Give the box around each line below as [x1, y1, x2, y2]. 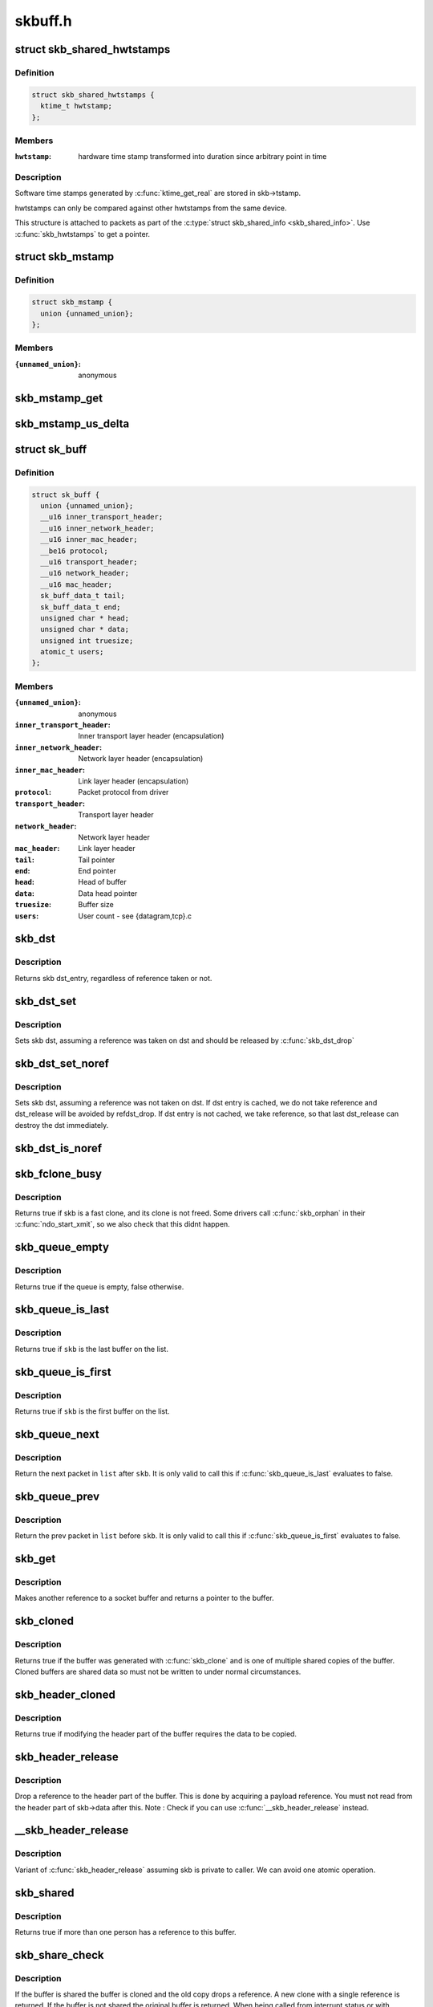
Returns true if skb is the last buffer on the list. [14, 1344, 168, 1354]
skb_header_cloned [14, 1687, 115, 1701]
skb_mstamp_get [14, 391, 103, 405]
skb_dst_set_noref [14, 1056, 110, 1070]
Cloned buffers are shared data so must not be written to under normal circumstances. [14, 1667, 301, 1676]
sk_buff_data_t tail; [40, 591, 126, 600]
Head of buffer [78, 877, 127, 887]
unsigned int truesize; [40, 636, 134, 645]
